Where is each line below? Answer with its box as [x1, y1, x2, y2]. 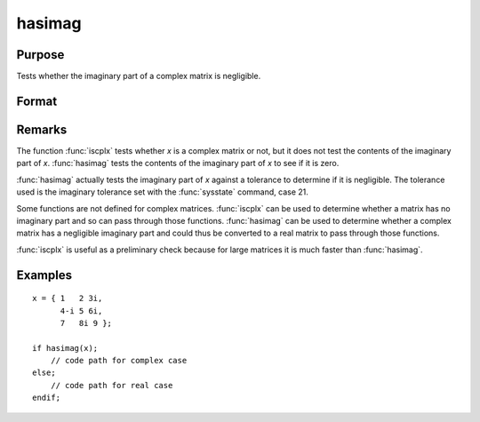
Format [16, 93, 58, 108]
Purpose [16, 47, 65, 62]
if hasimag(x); [32, 343, 99, 353]
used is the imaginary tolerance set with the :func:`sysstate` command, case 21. [16, 187, 308, 197]
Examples [16, 267, 73, 283]
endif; [32, 393, 61, 403]
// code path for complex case [50, 355, 188, 366]
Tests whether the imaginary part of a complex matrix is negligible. [16, 71, 261, 82]
